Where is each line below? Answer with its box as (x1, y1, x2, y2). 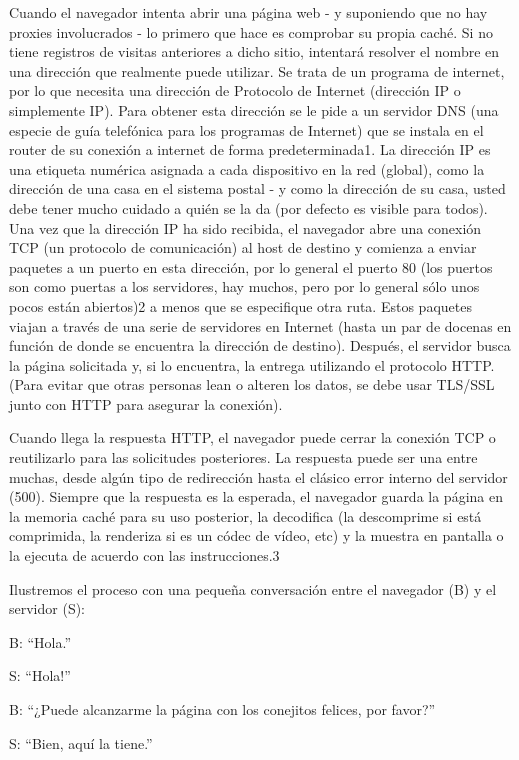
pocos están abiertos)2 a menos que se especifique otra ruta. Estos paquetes (9, 295, 472, 316)
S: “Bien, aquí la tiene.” (9, 732, 153, 753)
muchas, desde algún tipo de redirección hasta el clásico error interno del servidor (9, 466, 508, 487)
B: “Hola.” (9, 631, 72, 652)
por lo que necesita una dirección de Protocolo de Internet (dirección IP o (9, 80, 461, 101)
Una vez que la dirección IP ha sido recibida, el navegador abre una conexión (9, 217, 482, 238)
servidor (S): (9, 598, 86, 619)
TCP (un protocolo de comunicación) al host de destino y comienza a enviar (9, 237, 477, 258)
